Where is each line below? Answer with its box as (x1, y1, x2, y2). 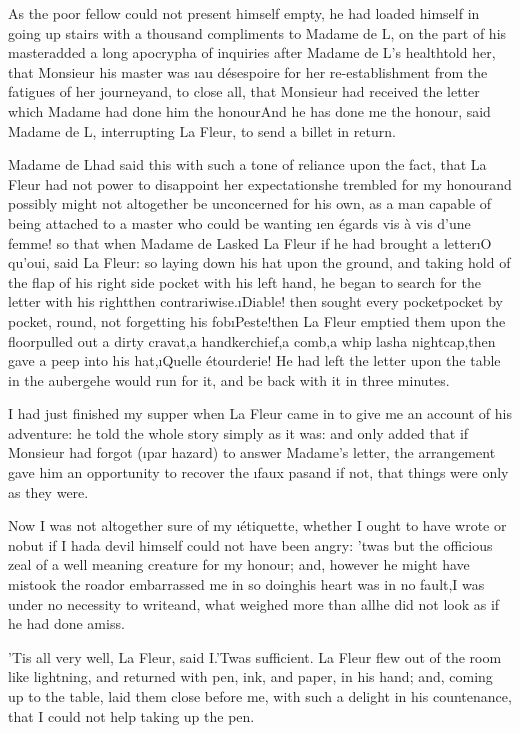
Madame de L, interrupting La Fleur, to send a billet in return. (8, 120, 396, 141)
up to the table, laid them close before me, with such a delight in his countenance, (8, 686, 512, 706)
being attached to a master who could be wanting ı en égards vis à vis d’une (8, 212, 471, 233)
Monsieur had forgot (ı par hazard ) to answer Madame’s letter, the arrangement (8, 442, 496, 463)
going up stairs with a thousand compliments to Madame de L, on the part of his (8, 22, 507, 43)
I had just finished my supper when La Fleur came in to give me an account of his (8, 403, 512, 424)
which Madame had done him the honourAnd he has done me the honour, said (8, 100, 491, 121)
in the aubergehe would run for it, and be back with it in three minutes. (8, 369, 450, 390)
